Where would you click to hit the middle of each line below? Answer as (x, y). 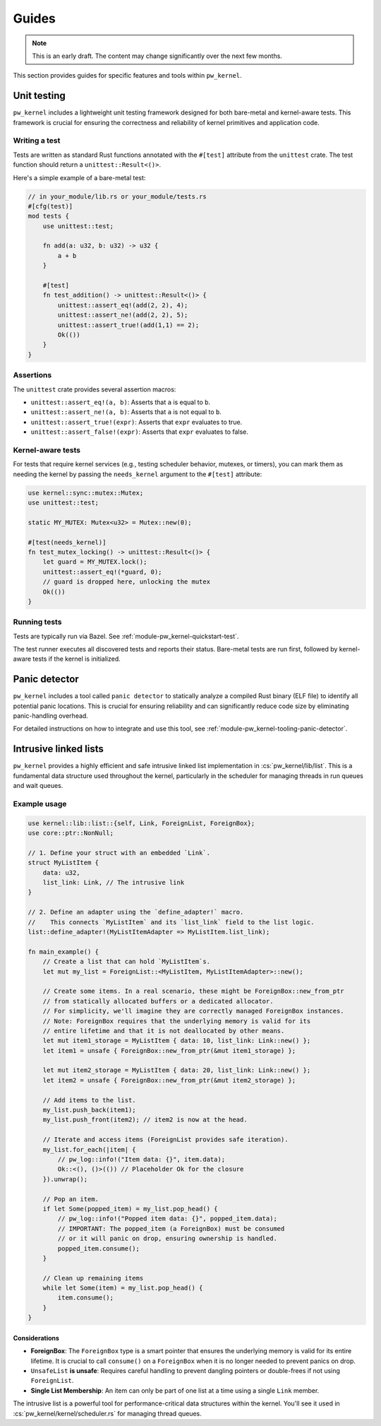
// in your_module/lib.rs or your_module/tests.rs (117, 196)
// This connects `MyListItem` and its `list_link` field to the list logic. (171, 922)
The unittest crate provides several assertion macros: (95, 389)
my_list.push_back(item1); (90, 1110)
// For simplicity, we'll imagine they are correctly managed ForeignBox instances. (194, 1011)
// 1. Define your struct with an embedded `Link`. (119, 853)
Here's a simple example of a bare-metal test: (79, 177)
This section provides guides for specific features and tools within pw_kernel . (128, 76)
